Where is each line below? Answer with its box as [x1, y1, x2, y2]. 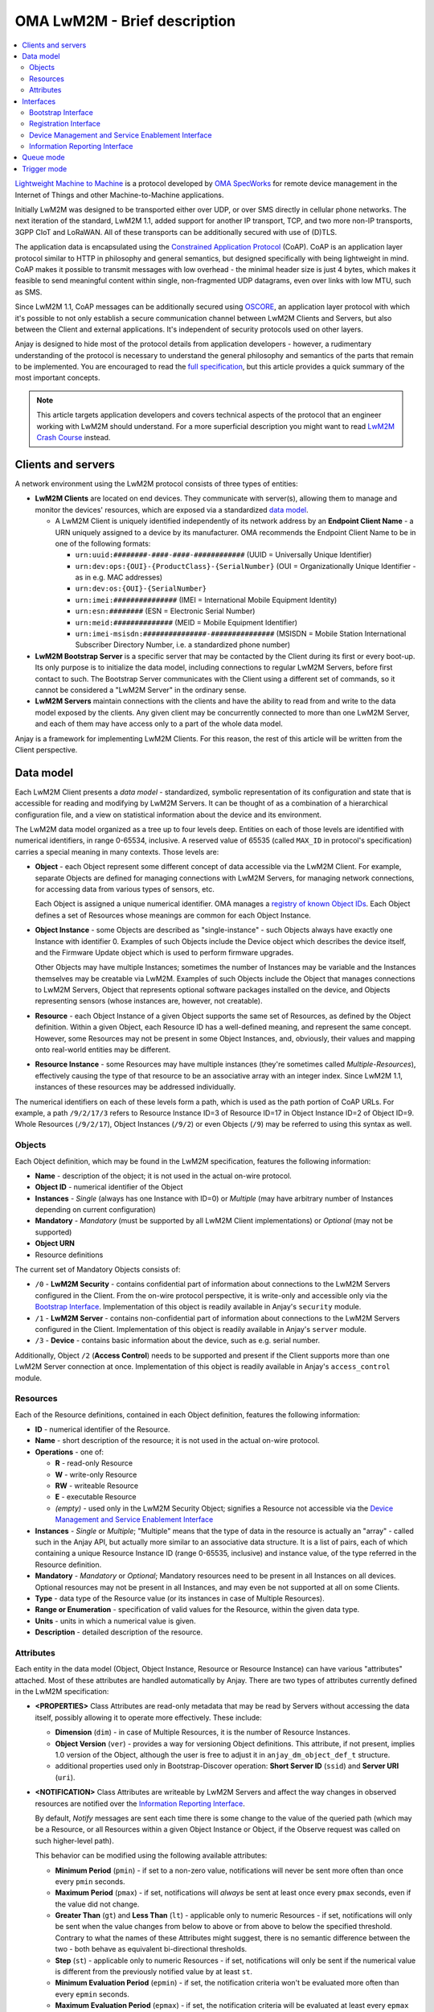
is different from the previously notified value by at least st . [55, 1967, 253, 1977]
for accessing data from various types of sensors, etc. [35, 884, 215, 893]
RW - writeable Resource [55, 1481, 139, 1490]
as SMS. [14, 287, 43, 297]
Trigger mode [22, 163, 68, 173]
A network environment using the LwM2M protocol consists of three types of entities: [14, 479, 298, 489]
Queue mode [22, 153, 65, 163]
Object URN [35, 1239, 76, 1248]
